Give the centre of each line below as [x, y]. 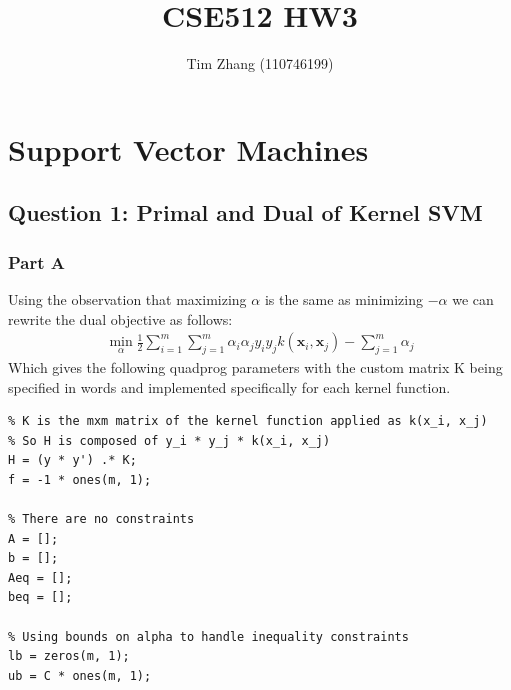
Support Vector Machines [188, 148]
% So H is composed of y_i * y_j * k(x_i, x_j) [169, 440]
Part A [37, 261]
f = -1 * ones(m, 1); [80, 479]
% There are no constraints [101, 519]
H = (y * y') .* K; [72, 460]
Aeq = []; [40, 577]
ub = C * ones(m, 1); [80, 675]
